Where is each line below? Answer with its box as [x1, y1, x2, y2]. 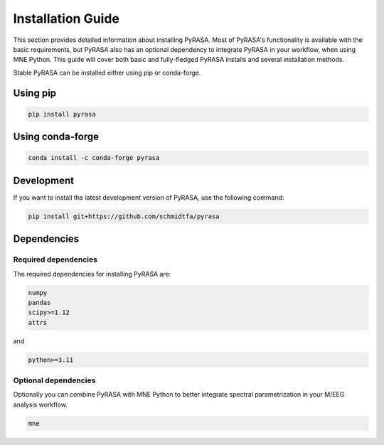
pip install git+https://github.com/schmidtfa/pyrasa [28, 212, 220, 220]
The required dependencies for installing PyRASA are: [13, 269, 171, 278]
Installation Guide [13, 11, 120, 26]
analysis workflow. [13, 400, 68, 409]
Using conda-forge [13, 131, 100, 143]
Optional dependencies [13, 375, 96, 385]
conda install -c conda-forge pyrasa [28, 154, 160, 162]
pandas [28, 299, 51, 306]
